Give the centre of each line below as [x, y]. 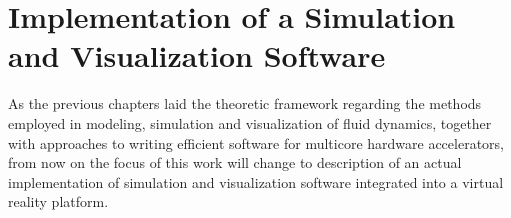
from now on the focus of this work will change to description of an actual [235, 162]
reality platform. [58, 201]
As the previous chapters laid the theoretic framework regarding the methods [245, 103]
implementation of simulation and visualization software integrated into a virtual [256, 181]
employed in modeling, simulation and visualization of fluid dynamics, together [250, 122]
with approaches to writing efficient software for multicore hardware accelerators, [256, 142]
